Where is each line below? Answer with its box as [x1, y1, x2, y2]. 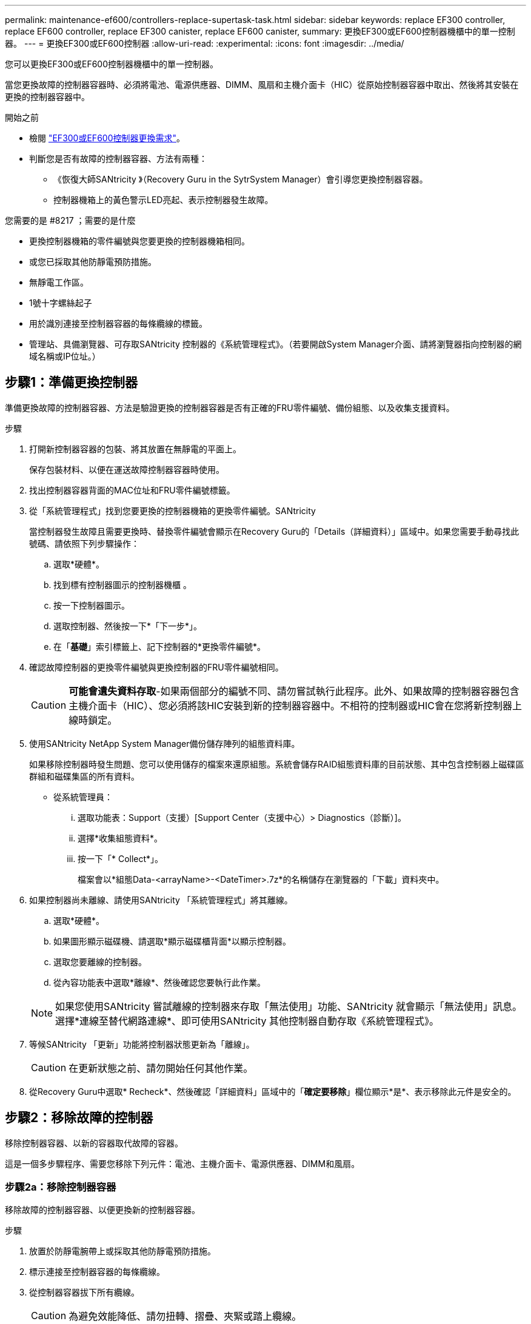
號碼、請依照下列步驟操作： [29, 538, 139, 549]
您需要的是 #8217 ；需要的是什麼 [5, 215, 136, 226]
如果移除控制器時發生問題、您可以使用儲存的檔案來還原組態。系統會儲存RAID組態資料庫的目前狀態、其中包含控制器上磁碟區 [29, 758, 524, 769]
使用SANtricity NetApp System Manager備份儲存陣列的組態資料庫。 [29, 738, 300, 749]
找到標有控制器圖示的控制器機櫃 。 [53, 579, 192, 590]
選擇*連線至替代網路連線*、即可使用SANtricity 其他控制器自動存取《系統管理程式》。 [55, 1014, 439, 1027]
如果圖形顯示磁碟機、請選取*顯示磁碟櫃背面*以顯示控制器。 [53, 935, 292, 946]
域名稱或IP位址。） [29, 351, 101, 361]
